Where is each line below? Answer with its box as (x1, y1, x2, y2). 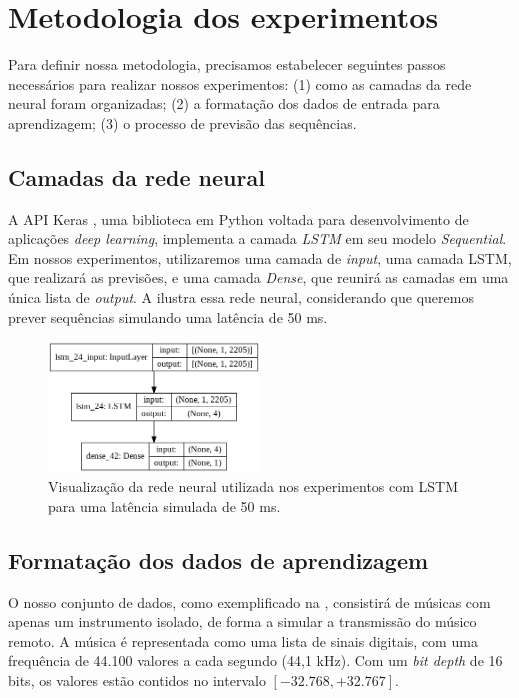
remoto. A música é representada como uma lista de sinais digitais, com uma (8, 630, 478, 651)
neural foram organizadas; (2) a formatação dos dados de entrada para (8, 93, 440, 114)
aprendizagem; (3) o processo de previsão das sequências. (8, 112, 357, 133)
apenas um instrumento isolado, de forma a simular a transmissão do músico (8, 611, 477, 632)
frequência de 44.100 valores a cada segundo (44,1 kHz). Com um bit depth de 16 (8, 650, 503, 671)
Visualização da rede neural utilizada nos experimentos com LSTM (48, 476, 459, 497)
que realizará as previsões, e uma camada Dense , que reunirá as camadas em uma (8, 267, 509, 288)
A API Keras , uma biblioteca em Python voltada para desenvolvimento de (8, 208, 469, 229)
